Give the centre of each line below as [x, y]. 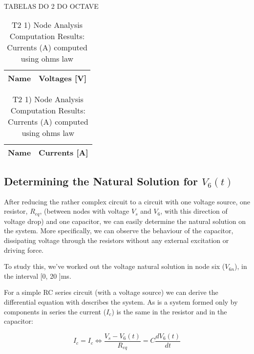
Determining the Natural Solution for [101, 181]
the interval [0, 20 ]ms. [38, 276]
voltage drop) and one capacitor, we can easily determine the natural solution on [125, 221]
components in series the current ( [55, 311]
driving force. [24, 250]
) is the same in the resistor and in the [169, 311]
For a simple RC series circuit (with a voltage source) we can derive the [111, 292]
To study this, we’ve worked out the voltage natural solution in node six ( [115, 266]
